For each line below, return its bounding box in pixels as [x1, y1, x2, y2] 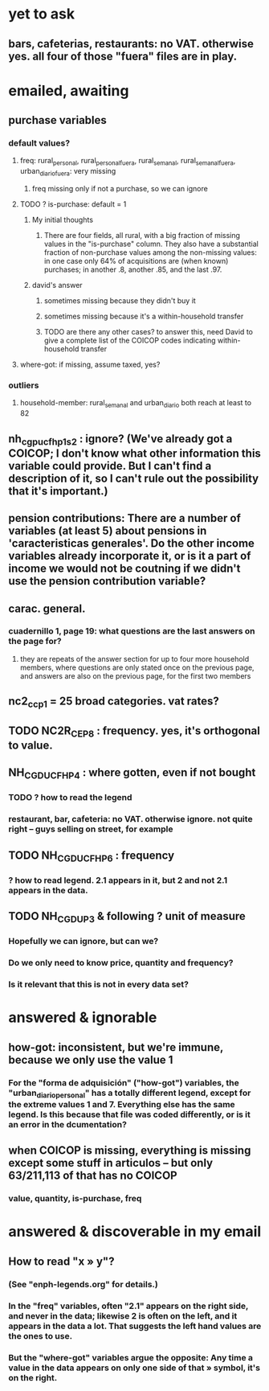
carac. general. [8, 601, 86, 615]
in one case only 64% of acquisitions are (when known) [43, 256, 229, 266]
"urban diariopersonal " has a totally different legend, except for [8, 1087, 251, 1100]
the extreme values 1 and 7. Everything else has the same [8, 1098, 235, 1110]
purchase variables [8, 113, 107, 127]
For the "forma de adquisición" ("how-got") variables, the [8, 1077, 239, 1088]
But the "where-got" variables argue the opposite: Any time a [8, 1352, 254, 1363]
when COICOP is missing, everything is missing [8, 1143, 251, 1158]
